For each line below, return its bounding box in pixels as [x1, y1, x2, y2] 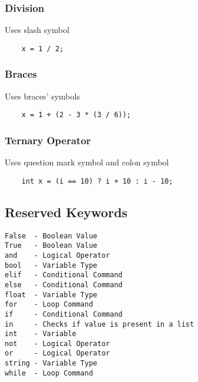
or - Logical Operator [5, 349, 110, 358]
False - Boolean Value [5, 231, 98, 240]
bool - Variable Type [5, 261, 98, 270]
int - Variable [5, 330, 76, 338]
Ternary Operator [5, 132, 91, 147]
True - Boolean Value [5, 241, 98, 250]
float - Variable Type [5, 290, 98, 299]
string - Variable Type [5, 359, 98, 368]
